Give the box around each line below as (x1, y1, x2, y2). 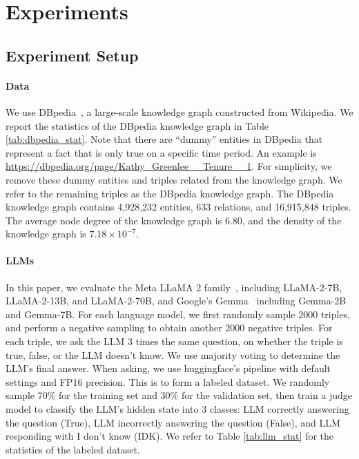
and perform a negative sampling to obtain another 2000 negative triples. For (6, 320, 333, 335)
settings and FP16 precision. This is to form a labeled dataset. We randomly (6, 374, 330, 389)
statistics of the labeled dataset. (6, 442, 140, 456)
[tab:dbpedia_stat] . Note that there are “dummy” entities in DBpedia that (6, 132, 323, 146)
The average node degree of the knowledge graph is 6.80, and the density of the (6, 213, 342, 227)
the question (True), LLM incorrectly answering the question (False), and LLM (6, 415, 340, 429)
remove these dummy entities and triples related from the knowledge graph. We (6, 172, 342, 186)
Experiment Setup (6, 44, 139, 66)
